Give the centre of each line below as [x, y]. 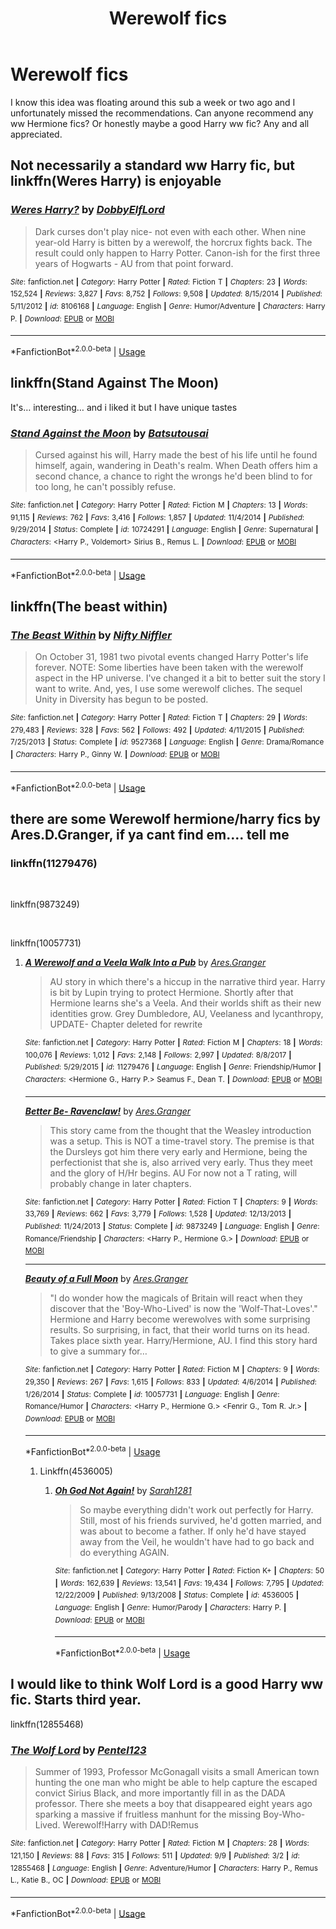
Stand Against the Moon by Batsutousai [109, 433]
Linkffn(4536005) [76, 1471]
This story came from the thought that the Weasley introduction [180, 1130]
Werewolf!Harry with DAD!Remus [130, 1825]
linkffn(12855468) [47, 1724]
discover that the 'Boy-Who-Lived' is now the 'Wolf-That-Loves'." [183, 1309]
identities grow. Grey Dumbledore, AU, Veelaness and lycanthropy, [186, 1013]
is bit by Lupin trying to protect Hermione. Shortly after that [171, 992]
